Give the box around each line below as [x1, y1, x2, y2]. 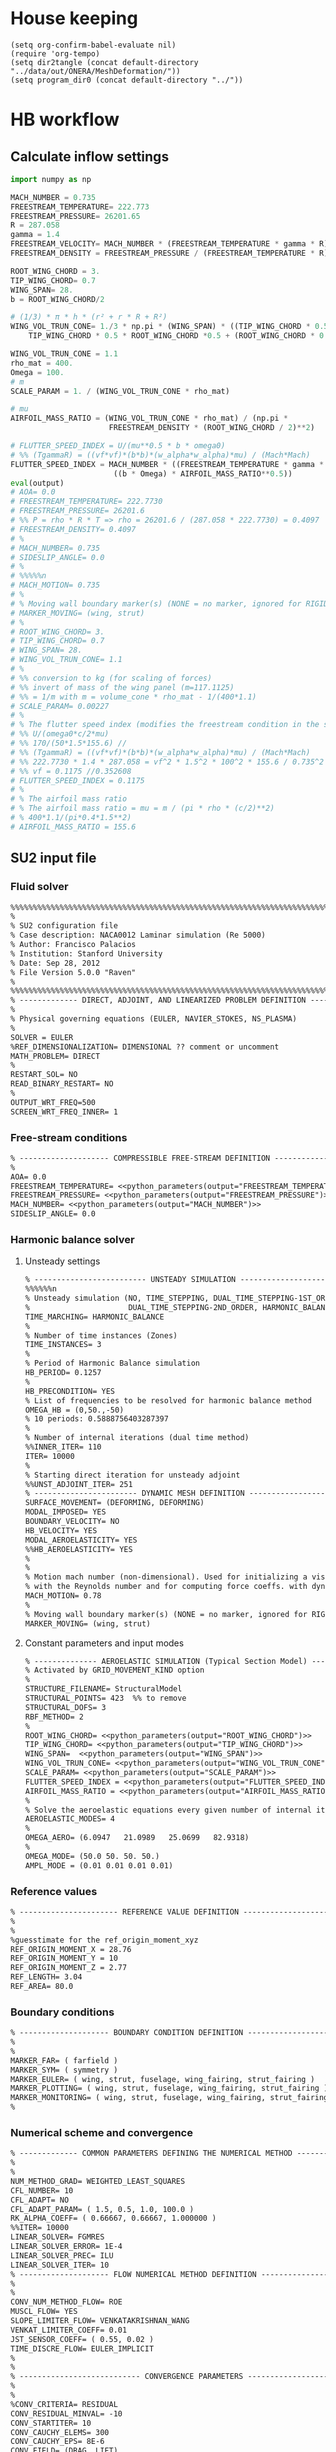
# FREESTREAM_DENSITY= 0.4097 [10, 524, 137, 534]
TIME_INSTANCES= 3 [24, 1340, 102, 1350]
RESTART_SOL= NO [10, 1070, 78, 1080]
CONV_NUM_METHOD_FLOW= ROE [10, 2297, 123, 2307]
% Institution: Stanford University [10, 948, 163, 959]
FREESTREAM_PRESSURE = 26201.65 [10, 211, 141, 221]
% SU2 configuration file [10, 921, 118, 931]
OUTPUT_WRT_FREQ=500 [10, 1097, 97, 1107]
